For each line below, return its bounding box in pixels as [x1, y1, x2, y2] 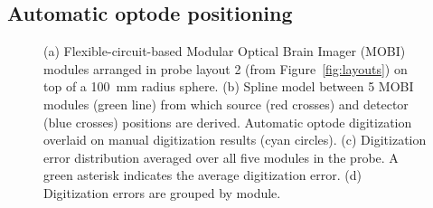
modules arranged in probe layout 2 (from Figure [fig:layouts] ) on [43, 59, 408, 78]
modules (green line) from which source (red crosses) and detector [43, 94, 409, 113]
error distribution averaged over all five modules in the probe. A [43, 147, 399, 166]
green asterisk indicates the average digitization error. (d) [43, 165, 362, 184]
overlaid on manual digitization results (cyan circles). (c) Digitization [43, 130, 427, 149]
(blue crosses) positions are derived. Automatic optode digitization [43, 112, 412, 131]
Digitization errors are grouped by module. [43, 183, 281, 202]
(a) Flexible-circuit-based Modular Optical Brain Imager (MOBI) [43, 42, 406, 61]
